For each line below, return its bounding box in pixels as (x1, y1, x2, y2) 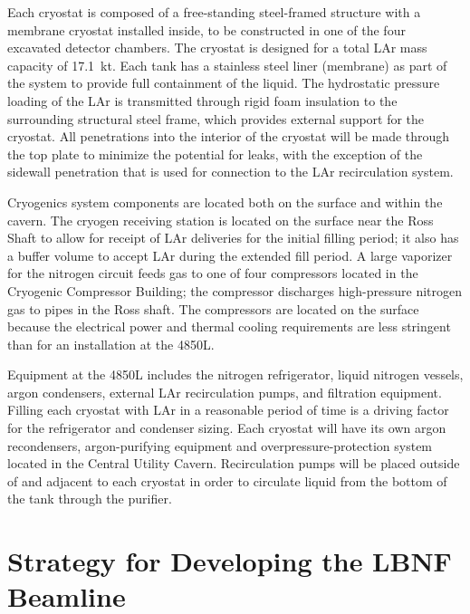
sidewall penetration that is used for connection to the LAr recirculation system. (7, 162, 454, 181)
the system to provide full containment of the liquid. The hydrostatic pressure (7, 73, 440, 92)
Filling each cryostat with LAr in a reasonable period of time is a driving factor (7, 400, 449, 419)
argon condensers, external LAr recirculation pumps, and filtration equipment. (7, 382, 442, 401)
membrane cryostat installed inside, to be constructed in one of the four (7, 20, 406, 39)
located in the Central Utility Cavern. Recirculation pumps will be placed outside (7, 454, 460, 473)
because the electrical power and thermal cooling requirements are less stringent (7, 317, 451, 336)
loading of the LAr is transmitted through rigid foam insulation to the (7, 91, 398, 110)
